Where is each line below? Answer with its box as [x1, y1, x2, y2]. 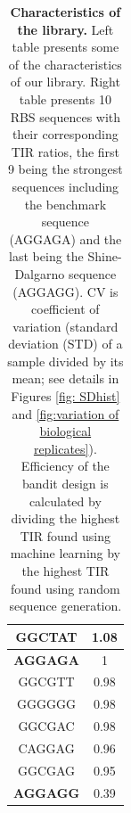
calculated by [29, 491, 102, 510]
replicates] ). [33, 439, 97, 457]
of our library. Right [10, 72, 120, 91]
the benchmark [24, 194, 107, 213]
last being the [9, 247, 84, 266]
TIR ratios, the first [11, 142, 120, 160]
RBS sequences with [10, 107, 121, 126]
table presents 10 [19, 89, 111, 108]
